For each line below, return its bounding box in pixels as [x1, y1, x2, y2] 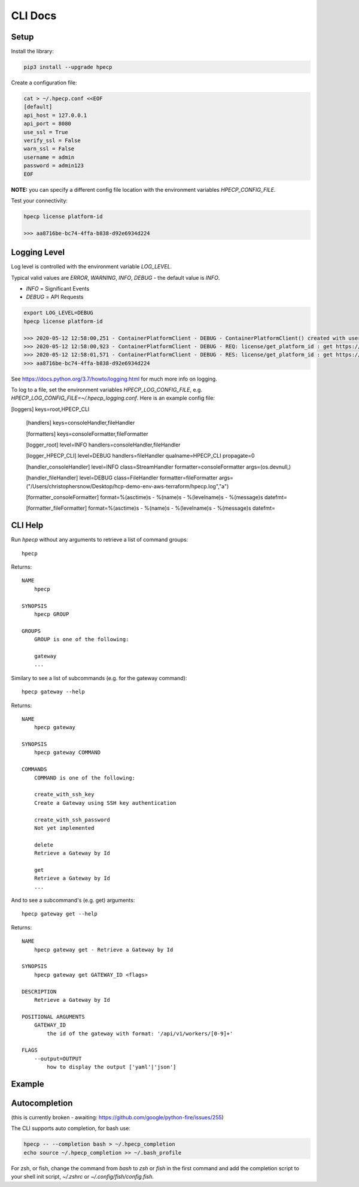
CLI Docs [11, 9, 57, 22]
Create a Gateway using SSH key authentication [34, 799, 177, 806]
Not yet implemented [34, 824, 95, 831]
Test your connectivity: [11, 197, 68, 204]
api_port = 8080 [23, 120, 72, 127]
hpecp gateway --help [22, 688, 85, 695]
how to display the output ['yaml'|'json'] [47, 1064, 177, 1071]
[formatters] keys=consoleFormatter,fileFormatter [26, 430, 149, 437]
